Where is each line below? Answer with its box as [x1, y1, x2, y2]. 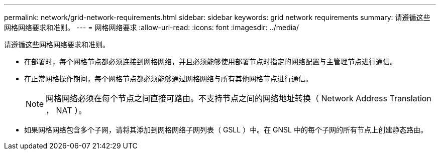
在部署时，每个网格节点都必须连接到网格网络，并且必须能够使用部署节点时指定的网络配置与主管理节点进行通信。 [24, 57, 397, 66]
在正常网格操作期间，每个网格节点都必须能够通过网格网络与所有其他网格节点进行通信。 [24, 74, 312, 83]
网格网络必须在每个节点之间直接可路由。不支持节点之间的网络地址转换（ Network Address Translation [46, 93, 431, 103]
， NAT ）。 [46, 105, 87, 115]
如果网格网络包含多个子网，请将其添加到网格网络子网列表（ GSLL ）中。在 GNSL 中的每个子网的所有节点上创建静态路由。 [24, 125, 427, 134]
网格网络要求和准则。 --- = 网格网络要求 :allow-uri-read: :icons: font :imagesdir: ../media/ [4, 23, 299, 32]
